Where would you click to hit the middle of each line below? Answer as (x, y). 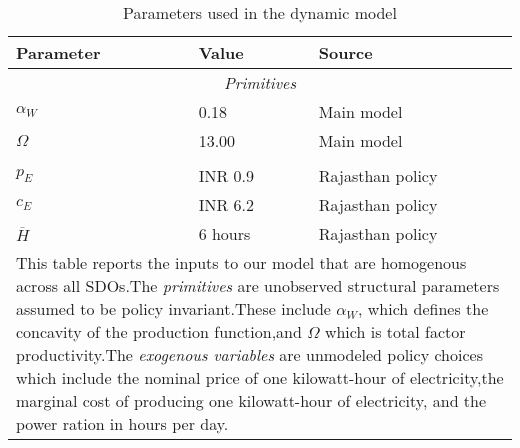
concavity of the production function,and (159, 331)
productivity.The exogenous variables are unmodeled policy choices (249, 354)
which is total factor (395, 331)
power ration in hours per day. (122, 423)
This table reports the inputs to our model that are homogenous (241, 262)
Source (345, 52)
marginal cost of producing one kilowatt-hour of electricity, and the (251, 400)
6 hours (224, 233)
